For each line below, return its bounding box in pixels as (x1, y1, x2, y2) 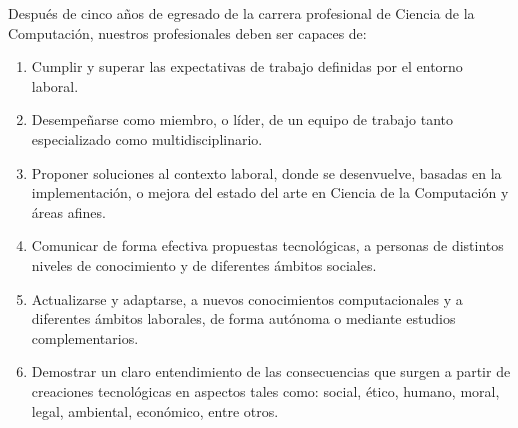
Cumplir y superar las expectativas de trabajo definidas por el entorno (31, 56, 463, 77)
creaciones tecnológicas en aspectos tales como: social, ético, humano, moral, (31, 380, 500, 401)
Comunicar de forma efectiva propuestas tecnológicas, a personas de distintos (31, 235, 504, 256)
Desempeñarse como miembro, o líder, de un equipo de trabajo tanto (31, 109, 454, 130)
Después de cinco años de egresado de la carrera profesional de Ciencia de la (8, 3, 475, 23)
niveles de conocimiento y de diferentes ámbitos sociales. (31, 254, 377, 275)
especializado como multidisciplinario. (31, 128, 263, 149)
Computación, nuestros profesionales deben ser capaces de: (8, 22, 367, 43)
